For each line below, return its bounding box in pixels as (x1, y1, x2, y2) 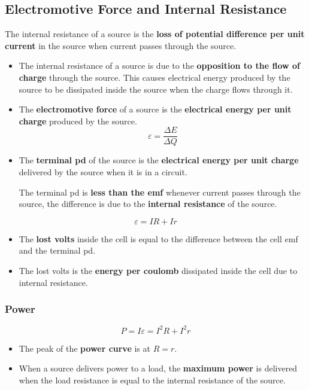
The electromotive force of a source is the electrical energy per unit (19, 103, 292, 115)
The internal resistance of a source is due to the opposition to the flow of (19, 59, 300, 72)
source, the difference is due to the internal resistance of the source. (19, 197, 277, 210)
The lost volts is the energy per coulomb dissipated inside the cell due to (19, 264, 298, 276)
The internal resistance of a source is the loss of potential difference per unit (5, 28, 305, 40)
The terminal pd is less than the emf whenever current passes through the (19, 185, 301, 198)
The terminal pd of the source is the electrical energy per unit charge (19, 154, 299, 166)
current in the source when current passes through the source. (5, 39, 237, 51)
